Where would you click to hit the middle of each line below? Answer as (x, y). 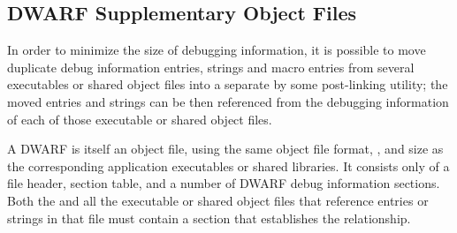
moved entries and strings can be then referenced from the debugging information (228, 101)
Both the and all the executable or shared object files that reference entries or (218, 200)
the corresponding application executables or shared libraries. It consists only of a (228, 165)
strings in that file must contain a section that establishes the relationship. (209, 218)
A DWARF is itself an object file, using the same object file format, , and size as (225, 149)
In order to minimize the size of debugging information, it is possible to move (217, 50)
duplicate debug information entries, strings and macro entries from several (211, 67)
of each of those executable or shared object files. (140, 119)
